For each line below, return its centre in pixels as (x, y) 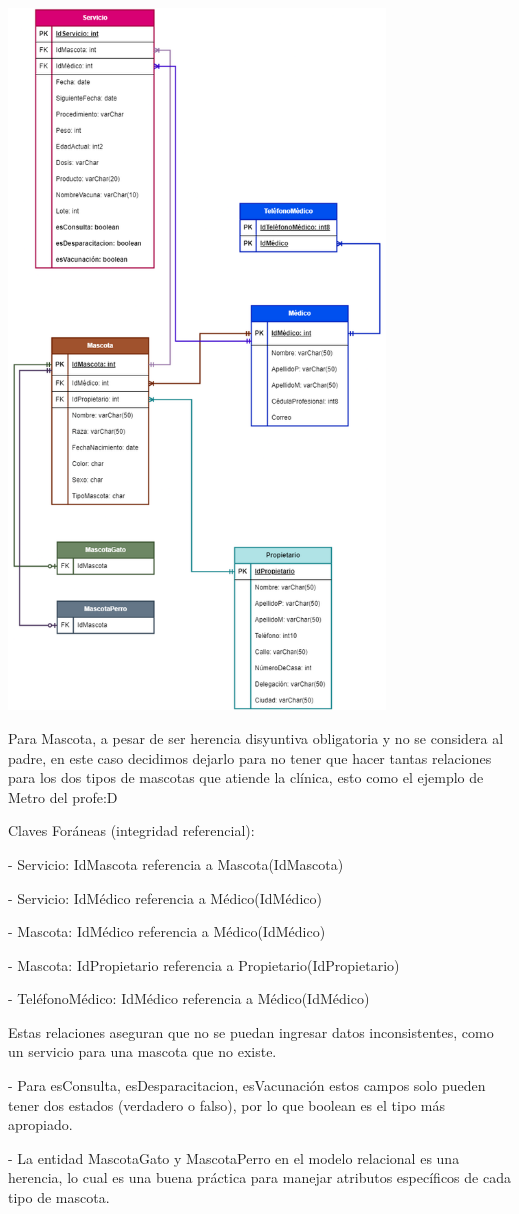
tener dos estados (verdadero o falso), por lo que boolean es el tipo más (226, 1104)
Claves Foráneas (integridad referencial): (131, 830)
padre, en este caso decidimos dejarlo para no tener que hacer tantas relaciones (250, 757)
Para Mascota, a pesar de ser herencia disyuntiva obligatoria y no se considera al (256, 737)
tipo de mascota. (59, 1197)
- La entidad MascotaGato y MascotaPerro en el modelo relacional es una (234, 1157)
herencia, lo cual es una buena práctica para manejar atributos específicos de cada (259, 1177)
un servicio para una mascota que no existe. (142, 1051)
